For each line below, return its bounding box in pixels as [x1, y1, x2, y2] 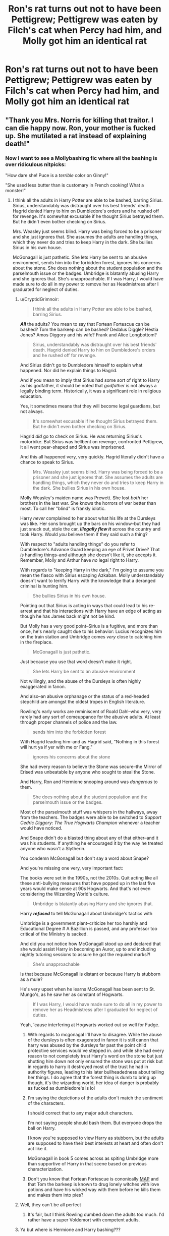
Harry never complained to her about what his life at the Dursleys [20, 515, 156, 521]
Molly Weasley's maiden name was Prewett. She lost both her [20, 495, 149, 501]
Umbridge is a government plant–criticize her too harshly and [20, 920, 148, 926]
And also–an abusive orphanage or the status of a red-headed [20, 693, 150, 699]
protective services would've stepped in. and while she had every [27, 1047, 164, 1053]
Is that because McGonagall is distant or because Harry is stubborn [20, 971, 160, 977]
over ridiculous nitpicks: [5, 161, 67, 168]
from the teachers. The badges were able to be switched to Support [20, 814, 161, 820]
